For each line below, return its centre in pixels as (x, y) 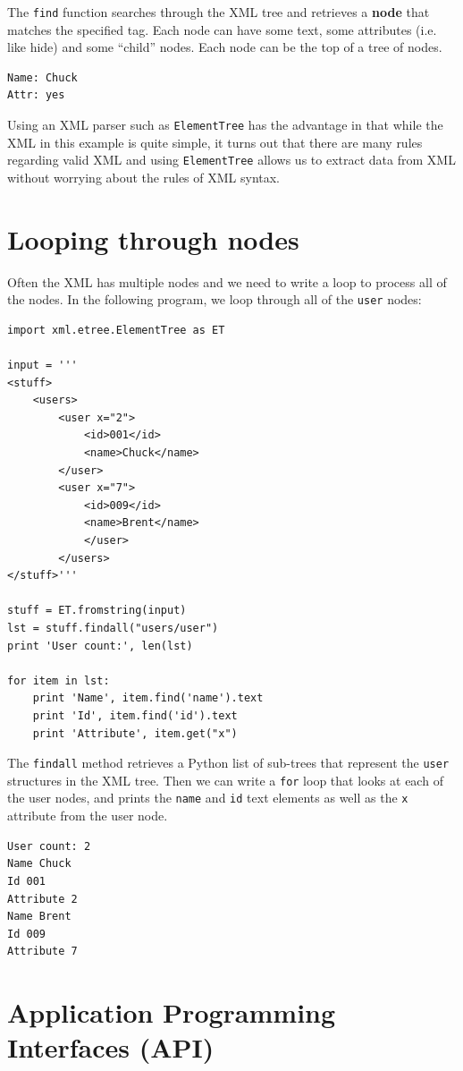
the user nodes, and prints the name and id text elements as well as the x (208, 798)
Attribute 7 (42, 952)
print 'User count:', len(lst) (100, 646)
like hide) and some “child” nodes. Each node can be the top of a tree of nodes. (225, 47)
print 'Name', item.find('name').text (148, 698)
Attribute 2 (42, 899)
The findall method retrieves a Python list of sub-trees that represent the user (228, 763)
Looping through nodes (153, 238)
